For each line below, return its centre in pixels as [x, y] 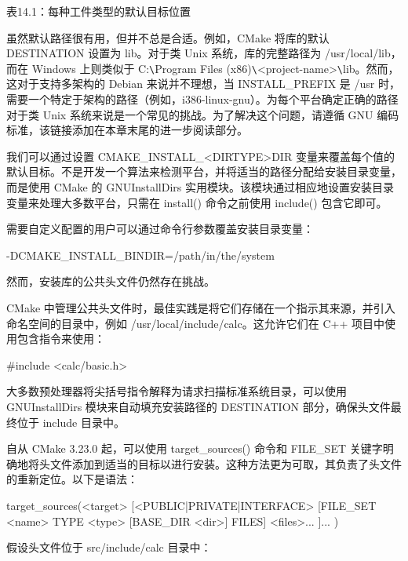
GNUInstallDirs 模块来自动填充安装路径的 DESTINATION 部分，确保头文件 [199, 406]
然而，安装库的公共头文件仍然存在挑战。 [111, 281]
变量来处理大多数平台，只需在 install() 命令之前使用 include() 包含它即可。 [197, 202]
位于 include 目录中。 [71, 422]
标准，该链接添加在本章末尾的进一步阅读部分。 [127, 130]
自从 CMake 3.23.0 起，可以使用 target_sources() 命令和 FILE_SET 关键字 [195, 448]
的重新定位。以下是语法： [72, 479]
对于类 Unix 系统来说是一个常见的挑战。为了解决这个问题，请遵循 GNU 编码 [203, 114]
